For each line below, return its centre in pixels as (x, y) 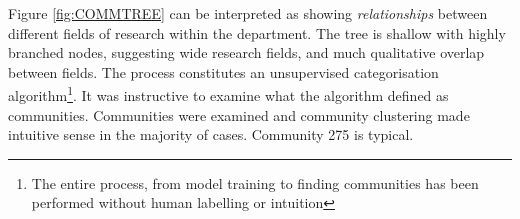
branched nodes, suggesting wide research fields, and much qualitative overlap (246, 52)
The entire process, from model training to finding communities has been (255, 182)
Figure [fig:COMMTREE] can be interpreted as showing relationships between (248, 13)
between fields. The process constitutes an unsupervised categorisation (223, 71)
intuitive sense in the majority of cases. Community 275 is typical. (211, 134)
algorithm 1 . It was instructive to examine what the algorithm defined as (228, 94)
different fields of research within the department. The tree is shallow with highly (257, 32)
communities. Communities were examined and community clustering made (239, 114)
